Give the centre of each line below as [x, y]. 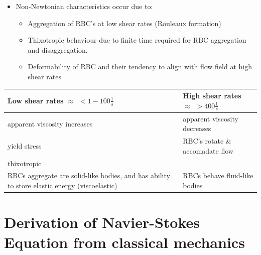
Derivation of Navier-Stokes [102, 222]
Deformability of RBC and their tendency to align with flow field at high [140, 67]
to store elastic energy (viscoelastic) [62, 185]
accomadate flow [208, 150]
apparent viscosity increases [50, 123]
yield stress [25, 145]
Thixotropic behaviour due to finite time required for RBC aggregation [137, 40]
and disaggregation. [58, 49]
